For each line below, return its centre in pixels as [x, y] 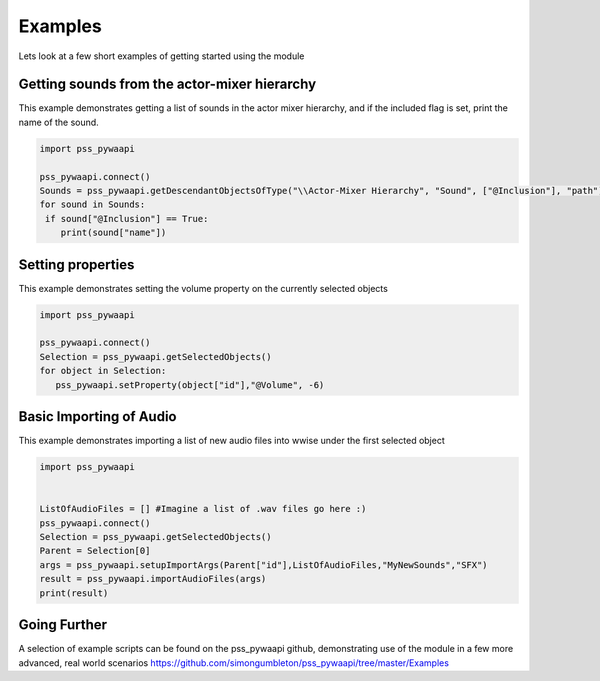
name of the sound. [58, 122]
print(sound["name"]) [113, 233]
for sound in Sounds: [92, 204]
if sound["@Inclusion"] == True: [127, 218]
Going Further [63, 625]
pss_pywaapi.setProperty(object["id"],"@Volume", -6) [190, 384]
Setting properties [76, 264]
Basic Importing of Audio [97, 416]
